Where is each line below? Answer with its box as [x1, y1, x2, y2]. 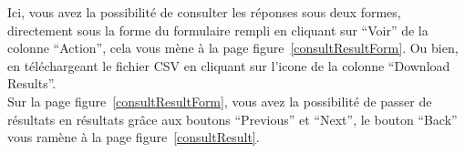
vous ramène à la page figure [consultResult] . [7, 127, 260, 147]
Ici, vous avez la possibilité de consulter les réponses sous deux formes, [7, 3, 401, 21]
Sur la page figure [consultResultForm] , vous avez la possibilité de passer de [7, 91, 432, 110]
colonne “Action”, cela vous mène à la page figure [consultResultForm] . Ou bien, [7, 38, 459, 57]
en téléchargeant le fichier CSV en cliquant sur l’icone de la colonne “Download [7, 56, 450, 75]
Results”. [7, 74, 57, 93]
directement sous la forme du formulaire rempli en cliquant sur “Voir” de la [7, 20, 429, 39]
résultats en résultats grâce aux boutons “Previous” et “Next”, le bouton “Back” [7, 109, 458, 128]
